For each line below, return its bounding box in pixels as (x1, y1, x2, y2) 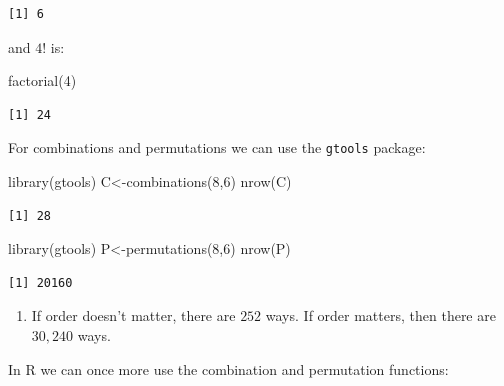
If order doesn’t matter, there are (31, 305, 236, 326)
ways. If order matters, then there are (265, 305, 496, 326)
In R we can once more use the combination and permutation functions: (8, 358, 449, 379)
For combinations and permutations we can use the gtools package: (8, 137, 426, 158)
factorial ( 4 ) (8, 70, 77, 91)
